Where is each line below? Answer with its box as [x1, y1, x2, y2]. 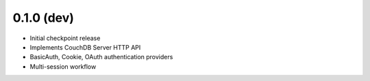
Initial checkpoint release [29, 34, 101, 42]
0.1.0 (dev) [12, 10, 75, 25]
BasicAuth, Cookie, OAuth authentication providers [29, 53, 173, 61]
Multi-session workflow [29, 62, 97, 71]
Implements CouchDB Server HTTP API [29, 43, 141, 51]
